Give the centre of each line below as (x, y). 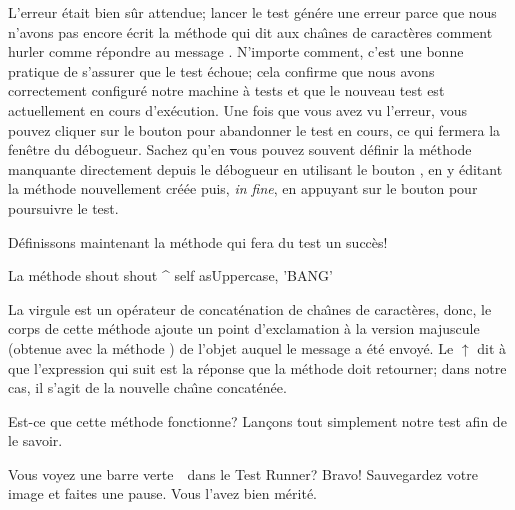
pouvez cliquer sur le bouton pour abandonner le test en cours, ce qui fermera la (254, 129)
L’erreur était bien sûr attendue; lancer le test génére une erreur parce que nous (252, 12)
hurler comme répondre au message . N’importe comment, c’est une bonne (236, 51)
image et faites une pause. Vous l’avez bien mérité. (163, 493)
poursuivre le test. (63, 207)
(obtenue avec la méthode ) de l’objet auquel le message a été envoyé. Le (231, 347)
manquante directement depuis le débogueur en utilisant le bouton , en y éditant (255, 168)
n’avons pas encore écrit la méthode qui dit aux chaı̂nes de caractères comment (250, 31)
